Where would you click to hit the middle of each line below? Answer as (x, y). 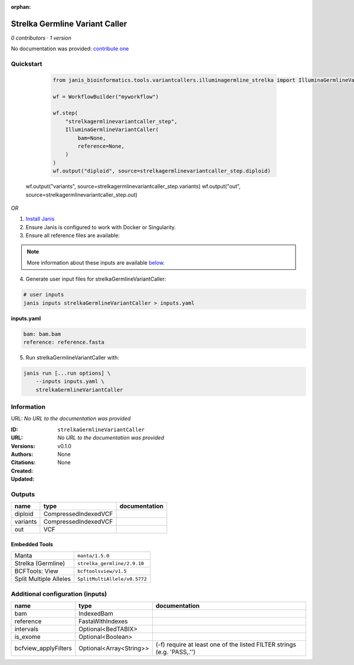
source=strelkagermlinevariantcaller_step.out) (82, 194)
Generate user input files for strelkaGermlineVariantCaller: (96, 279)
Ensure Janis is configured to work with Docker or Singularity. (101, 227)
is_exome (27, 637)
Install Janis (40, 219)
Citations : (23, 462)
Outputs (23, 494)
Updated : (23, 479)
